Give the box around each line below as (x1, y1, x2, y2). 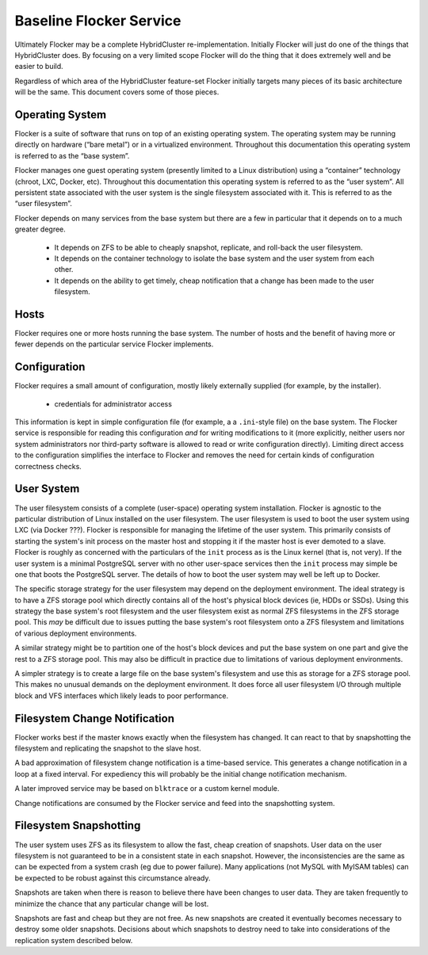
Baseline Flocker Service (14, 12, 182, 29)
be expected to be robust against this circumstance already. (14, 873, 211, 883)
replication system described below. (14, 935, 133, 945)
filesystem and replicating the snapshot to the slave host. (14, 743, 201, 753)
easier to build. (14, 62, 63, 71)
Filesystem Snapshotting (14, 819, 141, 832)
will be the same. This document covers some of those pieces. (14, 87, 220, 97)
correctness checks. (14, 461, 82, 471)
